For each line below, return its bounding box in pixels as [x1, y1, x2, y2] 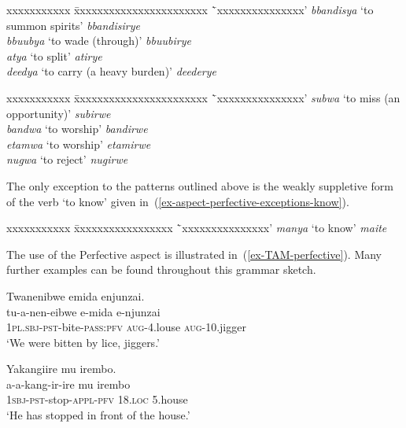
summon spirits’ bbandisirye [6, 17, 140, 33]
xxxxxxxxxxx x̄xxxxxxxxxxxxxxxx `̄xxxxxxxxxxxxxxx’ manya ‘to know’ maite [6, 220, 387, 236]
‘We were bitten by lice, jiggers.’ [6, 334, 160, 350]
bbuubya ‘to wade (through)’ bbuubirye [6, 32, 191, 49]
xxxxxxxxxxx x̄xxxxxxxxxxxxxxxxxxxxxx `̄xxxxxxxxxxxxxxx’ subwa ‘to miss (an [6, 89, 400, 105]
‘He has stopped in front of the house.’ [6, 407, 190, 423]
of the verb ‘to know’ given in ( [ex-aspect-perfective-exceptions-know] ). [6, 193, 349, 209]
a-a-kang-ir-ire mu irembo [6, 375, 131, 392]
